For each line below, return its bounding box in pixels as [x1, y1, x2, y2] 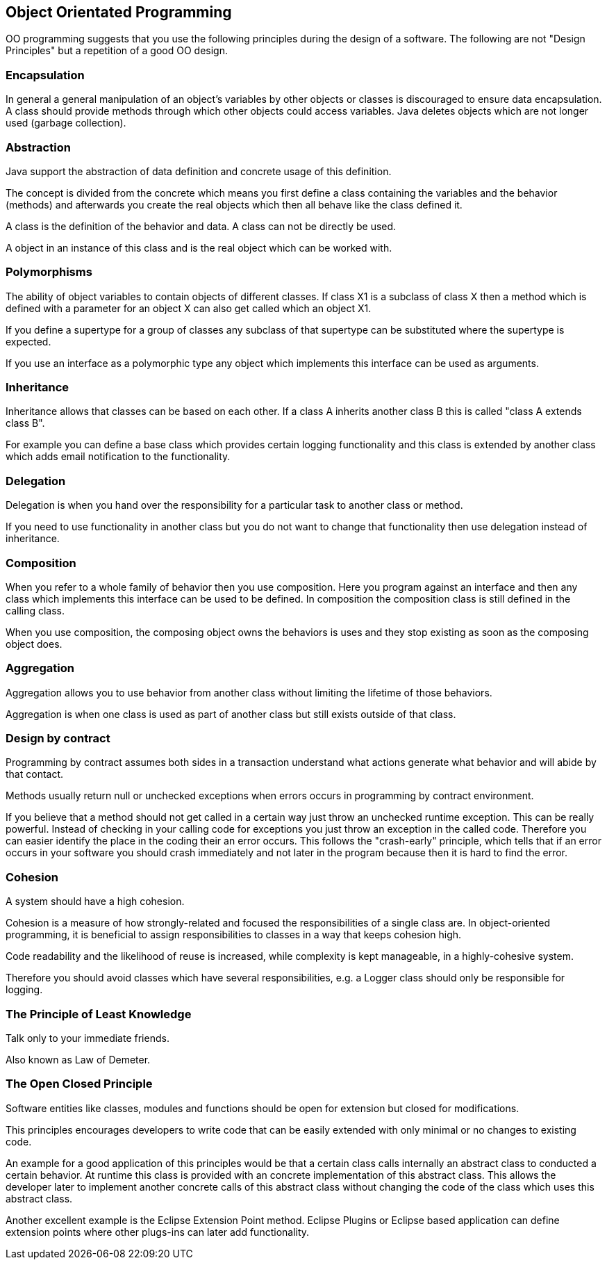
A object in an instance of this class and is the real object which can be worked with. [6, 241, 392, 254]
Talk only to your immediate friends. [6, 1031, 169, 1044]
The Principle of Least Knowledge [6, 1006, 192, 1021]
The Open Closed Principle [6, 1077, 153, 1091]
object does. [6, 637, 63, 650]
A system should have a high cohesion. [6, 895, 185, 908]
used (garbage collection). [6, 117, 126, 129]
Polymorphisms [6, 265, 92, 279]
